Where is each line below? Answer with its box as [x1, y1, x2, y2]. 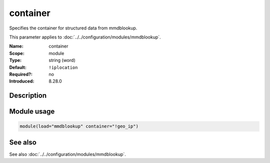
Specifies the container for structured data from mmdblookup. [9, 25, 137, 31]
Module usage [9, 107, 55, 116]
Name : [9, 43, 23, 49]
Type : [9, 57, 22, 63]
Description [9, 91, 47, 100]
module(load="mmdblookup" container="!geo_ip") [19, 123, 138, 129]
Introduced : [9, 78, 34, 84]
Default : [9, 64, 27, 70]
